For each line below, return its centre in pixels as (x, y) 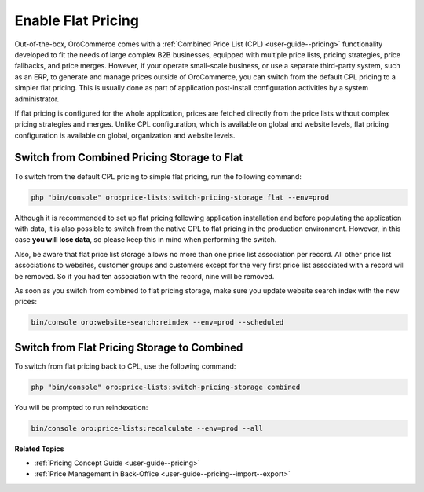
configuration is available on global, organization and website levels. (125, 135)
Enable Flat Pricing (77, 20)
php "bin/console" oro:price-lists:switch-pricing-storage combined (166, 387)
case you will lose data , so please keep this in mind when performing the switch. (146, 240)
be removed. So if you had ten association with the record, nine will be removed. (144, 276)
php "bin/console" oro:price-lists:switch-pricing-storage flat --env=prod (180, 197)
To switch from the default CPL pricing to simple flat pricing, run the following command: (158, 176)
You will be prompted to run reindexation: (81, 407)
